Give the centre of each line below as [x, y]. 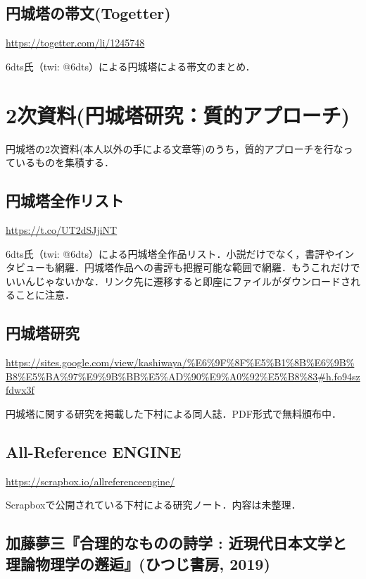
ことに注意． [45, 295]
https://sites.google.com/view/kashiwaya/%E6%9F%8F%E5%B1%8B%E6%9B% [180, 362]
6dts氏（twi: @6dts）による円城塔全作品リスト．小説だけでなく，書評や [170, 253]
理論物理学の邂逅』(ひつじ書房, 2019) [138, 563]
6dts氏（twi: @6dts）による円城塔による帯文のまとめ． [131, 66]
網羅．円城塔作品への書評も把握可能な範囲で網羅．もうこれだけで [207, 267]
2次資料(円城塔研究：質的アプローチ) [178, 114]
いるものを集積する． [64, 162]
